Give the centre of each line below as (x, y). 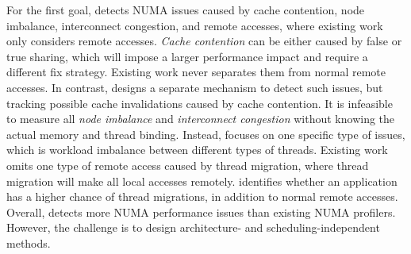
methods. (29, 242)
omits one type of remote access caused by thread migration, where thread (188, 165)
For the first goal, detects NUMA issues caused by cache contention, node (186, 10)
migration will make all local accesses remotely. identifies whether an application (202, 181)
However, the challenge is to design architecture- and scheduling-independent (193, 227)
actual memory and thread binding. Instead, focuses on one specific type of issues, (206, 134)
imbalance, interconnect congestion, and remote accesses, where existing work (195, 25)
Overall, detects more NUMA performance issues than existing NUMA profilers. (201, 212)
